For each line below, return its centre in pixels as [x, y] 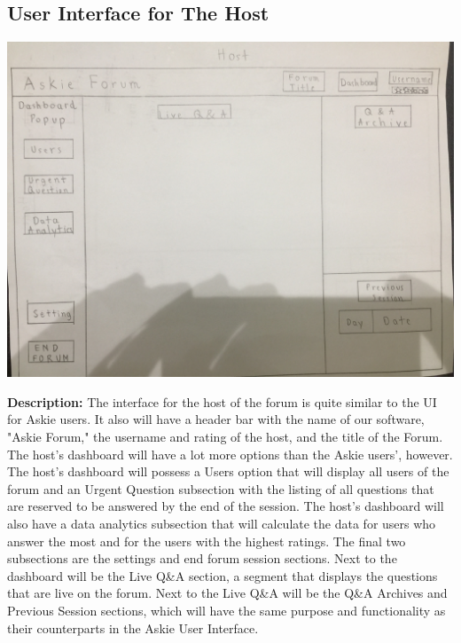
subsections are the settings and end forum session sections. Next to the [202, 558]
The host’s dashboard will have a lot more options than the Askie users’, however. [230, 454]
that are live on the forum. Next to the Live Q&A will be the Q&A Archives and [227, 593]
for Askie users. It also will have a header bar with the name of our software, [216, 419]
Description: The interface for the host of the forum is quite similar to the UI [222, 401]
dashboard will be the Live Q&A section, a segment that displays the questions [223, 575]
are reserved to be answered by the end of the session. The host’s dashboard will [226, 506]
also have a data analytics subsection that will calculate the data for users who [222, 523]
